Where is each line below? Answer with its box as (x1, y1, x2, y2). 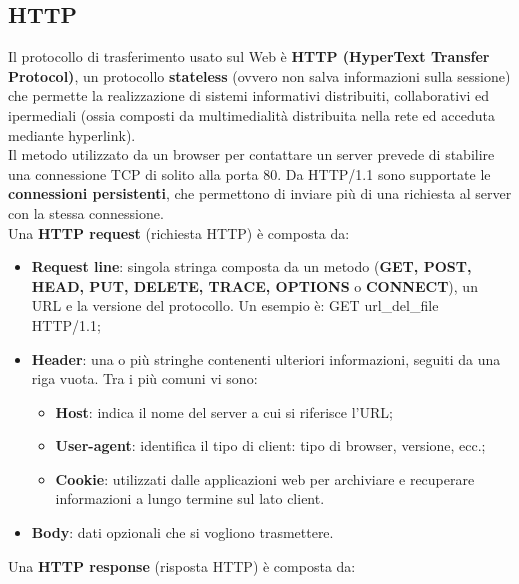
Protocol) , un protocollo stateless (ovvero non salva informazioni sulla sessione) (8, 65, 511, 86)
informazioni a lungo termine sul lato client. (55, 488, 325, 509)
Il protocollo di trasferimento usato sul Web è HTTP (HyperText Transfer (8, 46, 490, 67)
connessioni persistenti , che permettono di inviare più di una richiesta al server (8, 183, 512, 204)
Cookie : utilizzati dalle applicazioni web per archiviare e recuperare (55, 468, 475, 489)
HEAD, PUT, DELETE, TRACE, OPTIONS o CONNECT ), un (31, 275, 478, 296)
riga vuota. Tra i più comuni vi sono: (31, 368, 258, 389)
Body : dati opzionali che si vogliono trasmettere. (31, 522, 334, 543)
